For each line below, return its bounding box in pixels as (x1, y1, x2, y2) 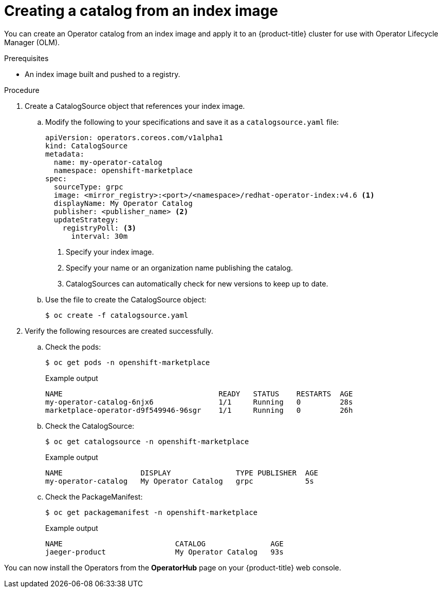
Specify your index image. (66, 247, 154, 256)
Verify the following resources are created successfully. (25, 326, 213, 335)
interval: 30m (71, 232, 128, 240)
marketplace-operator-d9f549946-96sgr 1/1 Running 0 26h (45, 406, 353, 414)
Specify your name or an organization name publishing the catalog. (66, 263, 293, 272)
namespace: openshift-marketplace (53, 166, 193, 175)
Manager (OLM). (4, 37, 60, 47)
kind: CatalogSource (45, 141, 128, 150)
